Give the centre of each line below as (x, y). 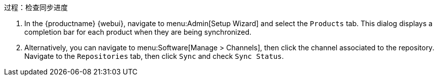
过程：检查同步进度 (36, 7)
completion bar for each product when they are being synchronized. (138, 32)
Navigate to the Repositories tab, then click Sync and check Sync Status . (154, 56)
